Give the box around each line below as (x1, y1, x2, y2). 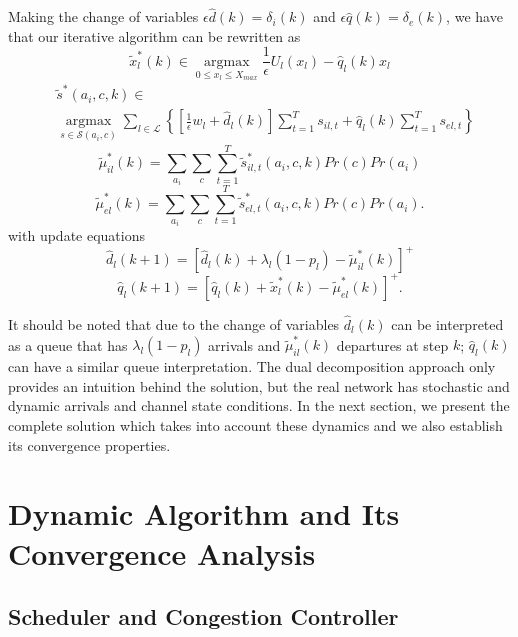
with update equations (8, 225, 145, 246)
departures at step (336, 334, 449, 355)
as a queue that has (8, 334, 128, 355)
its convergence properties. (8, 434, 171, 455)
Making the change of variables (8, 6, 199, 27)
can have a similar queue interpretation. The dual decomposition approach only (8, 356, 496, 377)
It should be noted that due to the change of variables (8, 313, 340, 334)
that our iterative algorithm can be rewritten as (8, 25, 301, 46)
